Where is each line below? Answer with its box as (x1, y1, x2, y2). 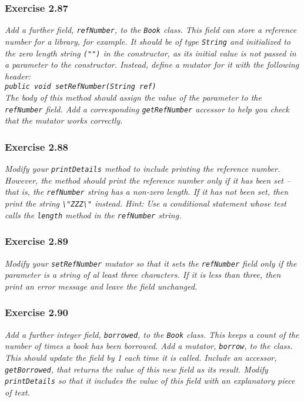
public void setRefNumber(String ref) (5, 82, 156, 91)
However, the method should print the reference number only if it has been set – (5, 174, 291, 186)
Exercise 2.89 (5, 234, 69, 248)
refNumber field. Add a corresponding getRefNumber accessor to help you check (5, 102, 289, 115)
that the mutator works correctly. (5, 114, 123, 127)
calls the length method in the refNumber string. (5, 208, 182, 221)
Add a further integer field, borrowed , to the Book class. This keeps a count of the (5, 328, 299, 340)
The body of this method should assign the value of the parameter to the (5, 91, 262, 104)
